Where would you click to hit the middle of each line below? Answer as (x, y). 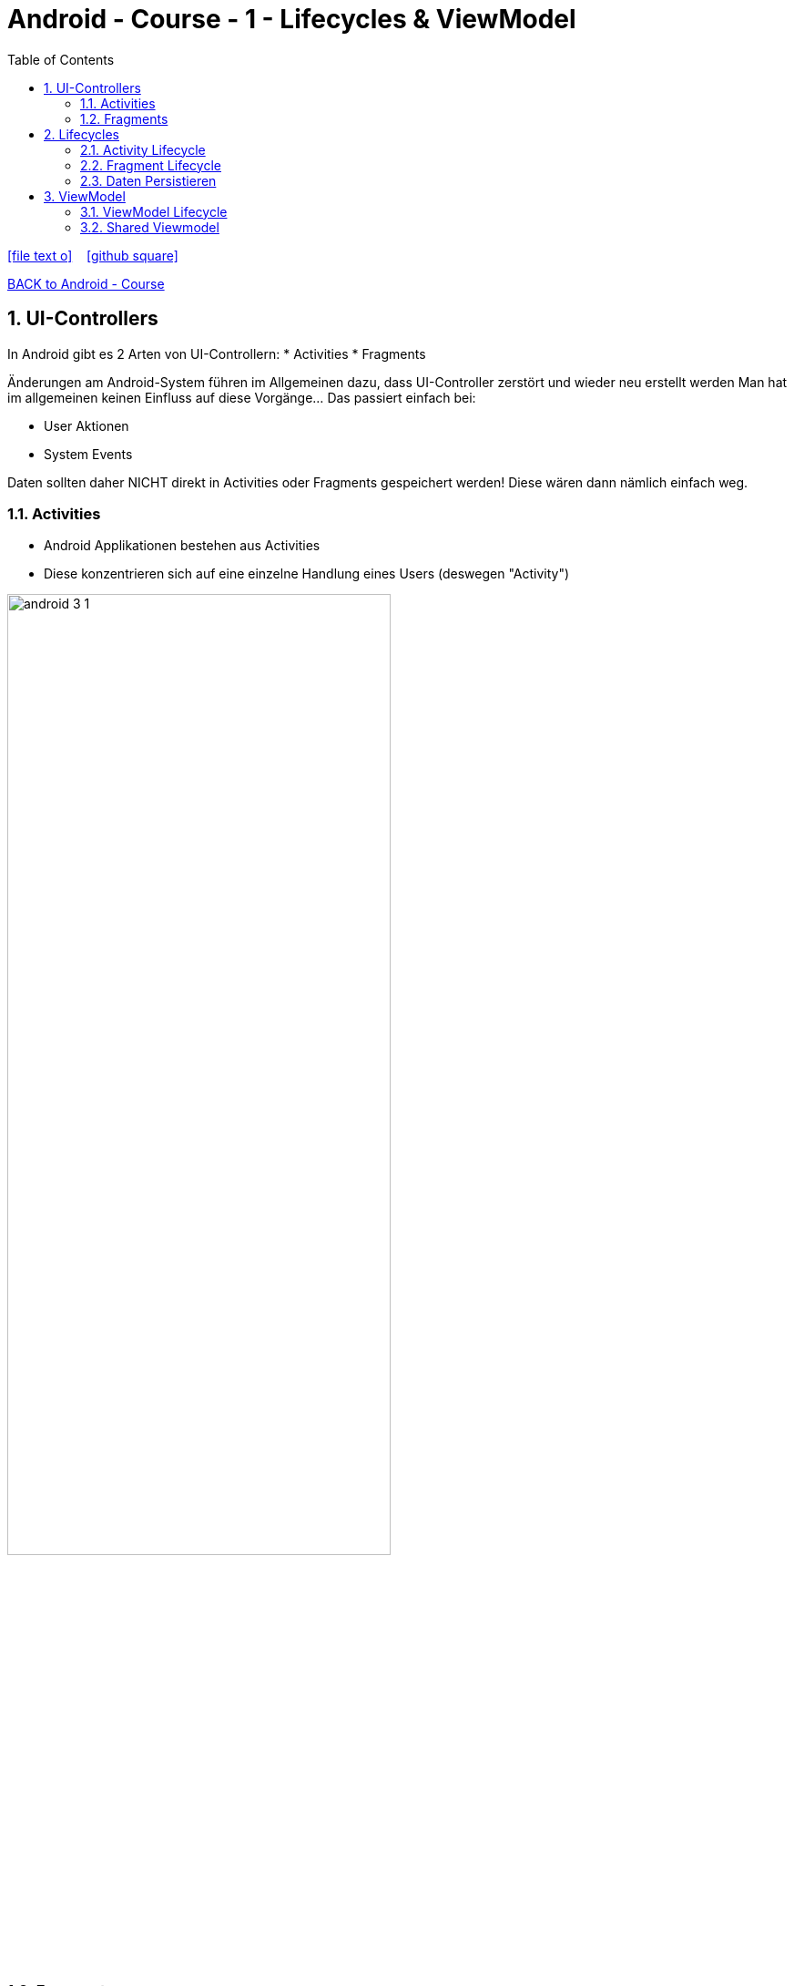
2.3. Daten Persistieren (148, 180)
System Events (88, 454)
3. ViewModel (85, 196)
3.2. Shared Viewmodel (150, 227)
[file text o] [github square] (93, 255)
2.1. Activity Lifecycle (143, 149)
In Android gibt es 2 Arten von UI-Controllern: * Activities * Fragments (217, 353)
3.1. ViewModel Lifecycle (154, 211)
